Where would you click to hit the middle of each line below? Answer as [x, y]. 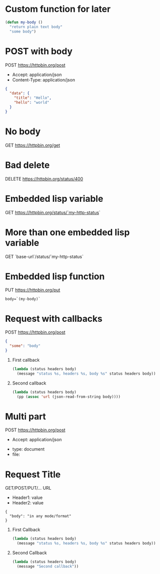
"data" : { [19, 93]
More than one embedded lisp [67, 232]
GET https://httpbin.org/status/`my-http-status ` [53, 212]
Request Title [33, 474]
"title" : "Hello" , [33, 98]
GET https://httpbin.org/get [33, 145]
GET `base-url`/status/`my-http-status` [44, 256]
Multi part [26, 416]
